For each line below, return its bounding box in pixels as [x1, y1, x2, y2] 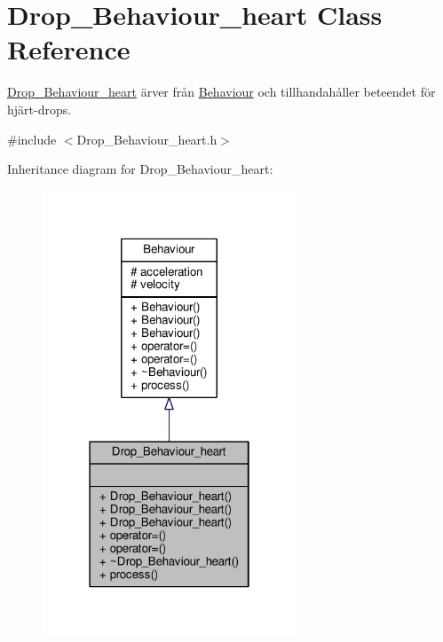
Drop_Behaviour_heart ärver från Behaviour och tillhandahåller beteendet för [7, 82, 436, 101]
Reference [7, 31, 131, 67]
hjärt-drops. [7, 99, 72, 118]
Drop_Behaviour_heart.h [76, 129, 218, 148]
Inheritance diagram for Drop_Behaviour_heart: [7, 160, 273, 178]
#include [7, 129, 57, 148]
